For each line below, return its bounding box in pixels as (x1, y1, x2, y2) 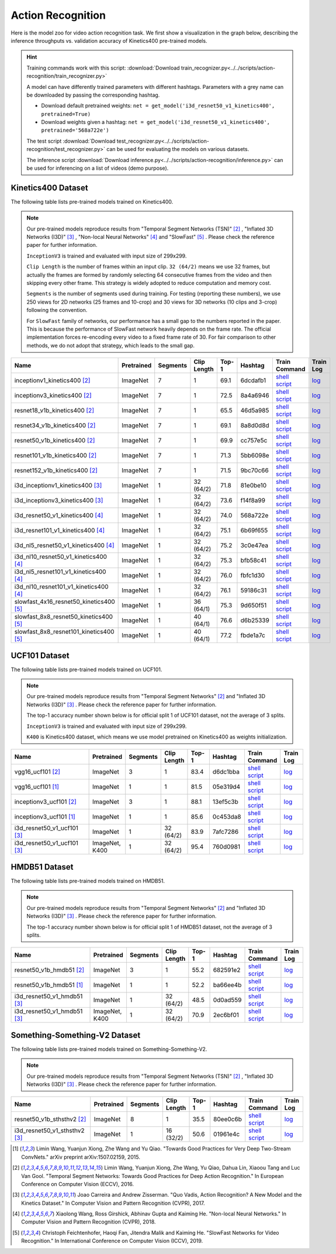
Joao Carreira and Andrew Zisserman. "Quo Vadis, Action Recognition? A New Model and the (77, 1191, 302, 1198)
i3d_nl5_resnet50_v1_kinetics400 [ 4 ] (14, 541, 115, 549)
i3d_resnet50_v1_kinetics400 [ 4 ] (14, 511, 103, 520)
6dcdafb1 (240, 376, 266, 384)
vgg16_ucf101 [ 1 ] (14, 783, 60, 791)
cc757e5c (240, 437, 268, 445)
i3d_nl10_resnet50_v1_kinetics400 (14, 553, 108, 561)
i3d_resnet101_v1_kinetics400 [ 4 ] (14, 527, 105, 535)
